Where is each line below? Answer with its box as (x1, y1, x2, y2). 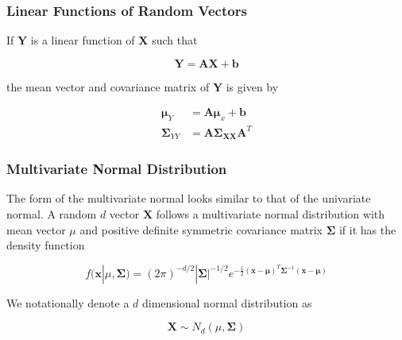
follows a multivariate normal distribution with (156, 206, 385, 222)
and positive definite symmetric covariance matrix (79, 221, 323, 238)
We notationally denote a (6, 294, 129, 311)
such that (152, 32, 198, 48)
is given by (226, 78, 279, 95)
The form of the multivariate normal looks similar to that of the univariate (6, 190, 371, 207)
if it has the (338, 221, 396, 238)
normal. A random (6, 206, 97, 222)
